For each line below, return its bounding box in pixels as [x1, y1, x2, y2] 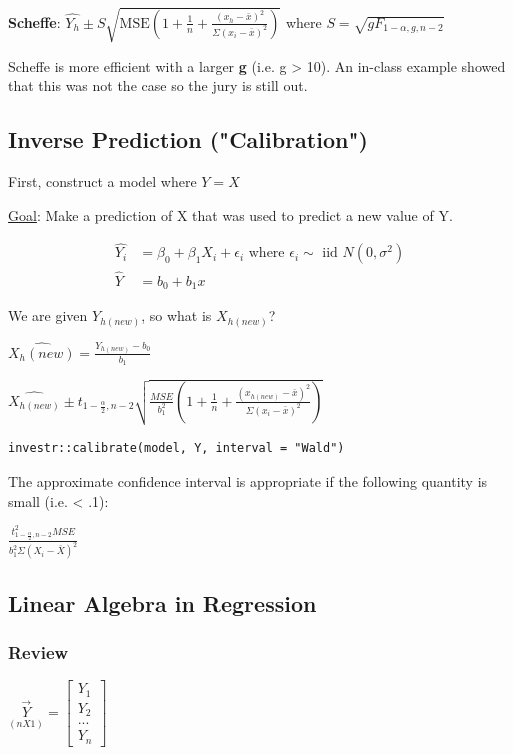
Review [8, 639, 69, 664]
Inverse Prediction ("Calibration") [8, 124, 368, 155]
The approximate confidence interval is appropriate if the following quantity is [8, 470, 488, 491]
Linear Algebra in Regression [8, 587, 317, 618]
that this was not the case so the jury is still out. [8, 75, 308, 96]
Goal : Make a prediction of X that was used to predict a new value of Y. [8, 204, 453, 225]
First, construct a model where [8, 170, 197, 191]
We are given [8, 305, 88, 326]
